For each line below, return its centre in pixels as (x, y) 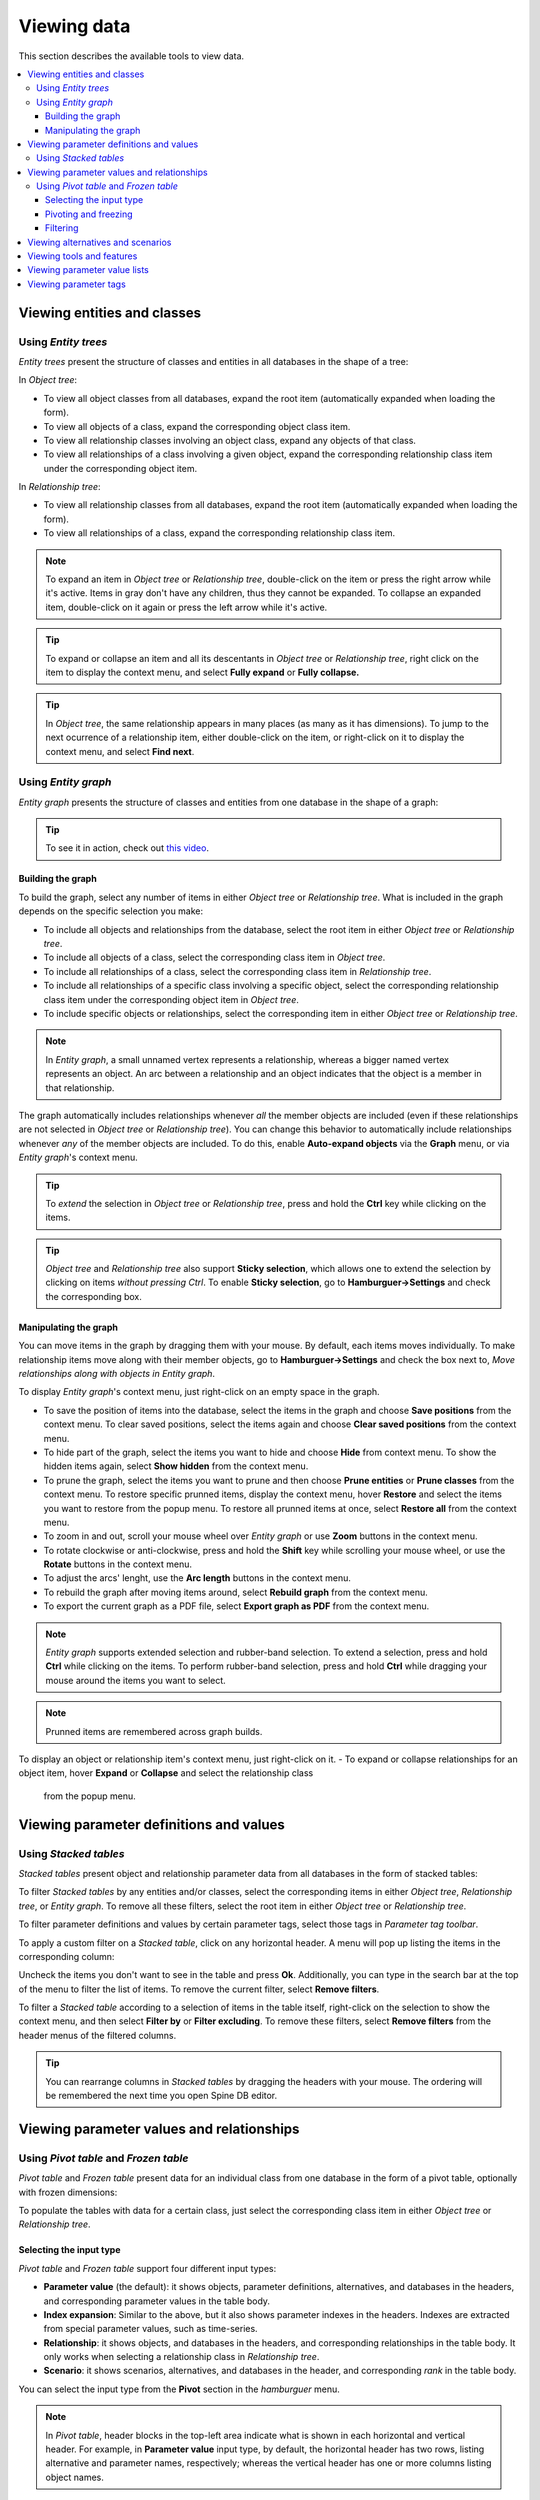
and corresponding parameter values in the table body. (156, 2301)
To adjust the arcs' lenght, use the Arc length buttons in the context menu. (197, 1578)
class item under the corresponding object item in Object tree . (171, 999)
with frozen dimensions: (68, 2192)
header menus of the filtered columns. (97, 2035)
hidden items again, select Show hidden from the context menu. (176, 1466)
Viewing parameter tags (77, 284)
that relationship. (80, 1087)
